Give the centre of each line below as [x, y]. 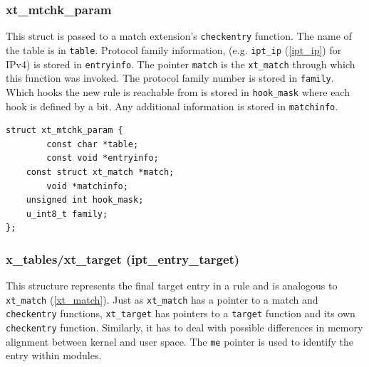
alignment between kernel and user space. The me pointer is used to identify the [180, 341]
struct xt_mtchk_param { [64, 131]
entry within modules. [54, 355]
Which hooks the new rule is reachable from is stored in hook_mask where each [178, 91]
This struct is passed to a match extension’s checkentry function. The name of [179, 36]
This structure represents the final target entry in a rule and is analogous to [172, 286]
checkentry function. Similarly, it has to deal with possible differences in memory [184, 328]
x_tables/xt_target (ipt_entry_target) [123, 259]
